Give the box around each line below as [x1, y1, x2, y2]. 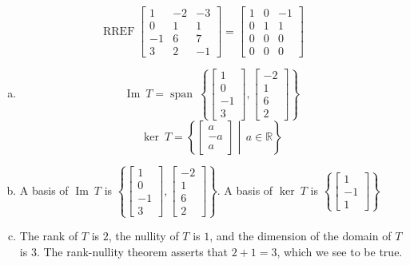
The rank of [19, 227, 78, 244]
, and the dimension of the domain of [209, 227, 392, 244]
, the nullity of [108, 227, 179, 244]
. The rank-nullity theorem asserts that [36, 243, 228, 259]
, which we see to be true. [277, 243, 403, 259]
